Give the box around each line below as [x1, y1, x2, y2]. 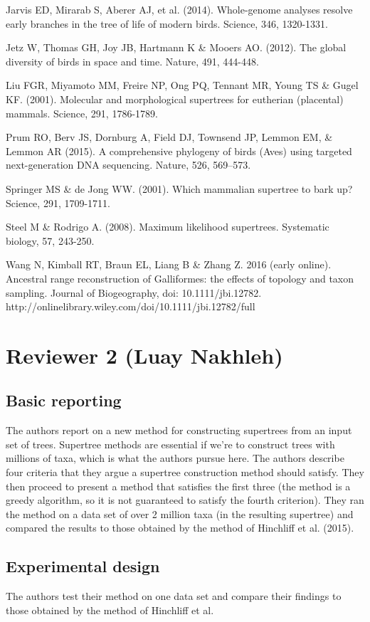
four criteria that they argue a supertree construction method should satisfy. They [6, 465, 364, 480]
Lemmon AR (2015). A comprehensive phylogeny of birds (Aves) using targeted [6, 143, 352, 158]
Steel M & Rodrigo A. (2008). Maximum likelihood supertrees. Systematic [6, 219, 329, 234]
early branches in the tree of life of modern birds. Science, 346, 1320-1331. [6, 16, 329, 31]
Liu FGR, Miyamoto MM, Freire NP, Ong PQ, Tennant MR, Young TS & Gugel [6, 78, 359, 93]
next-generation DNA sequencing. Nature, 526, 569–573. [6, 157, 251, 172]
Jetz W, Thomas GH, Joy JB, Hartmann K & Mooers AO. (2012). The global [6, 40, 347, 55]
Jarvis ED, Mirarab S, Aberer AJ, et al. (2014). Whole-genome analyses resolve [6, 2, 353, 16]
